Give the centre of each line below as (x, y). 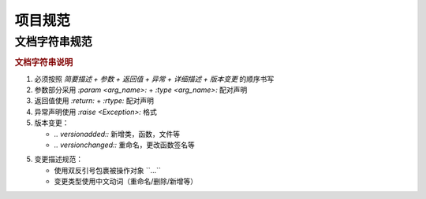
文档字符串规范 (53, 42)
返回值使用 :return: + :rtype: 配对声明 (94, 101)
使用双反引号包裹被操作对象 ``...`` (108, 170)
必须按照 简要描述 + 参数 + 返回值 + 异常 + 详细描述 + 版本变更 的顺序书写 (154, 79)
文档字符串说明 (44, 63)
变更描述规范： (58, 159)
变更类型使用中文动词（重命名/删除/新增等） (126, 182)
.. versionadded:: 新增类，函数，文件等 (117, 134)
